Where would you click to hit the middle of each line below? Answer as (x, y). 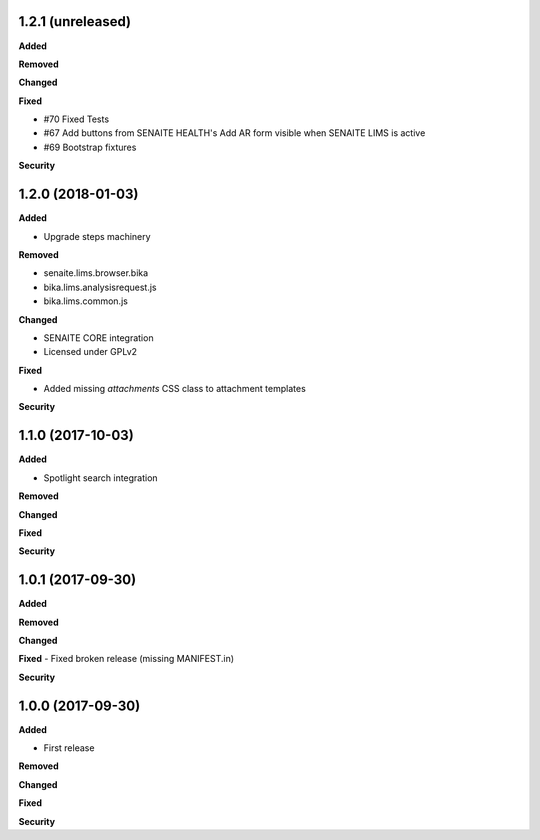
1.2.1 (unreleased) (75, 21)
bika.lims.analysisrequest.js (100, 287)
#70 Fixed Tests (76, 119)
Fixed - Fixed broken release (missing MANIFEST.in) (126, 659)
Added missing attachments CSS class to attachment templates (175, 389)
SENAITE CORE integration (98, 337)
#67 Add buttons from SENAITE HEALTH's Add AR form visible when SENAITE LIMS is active (234, 133)
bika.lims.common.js (86, 301)
